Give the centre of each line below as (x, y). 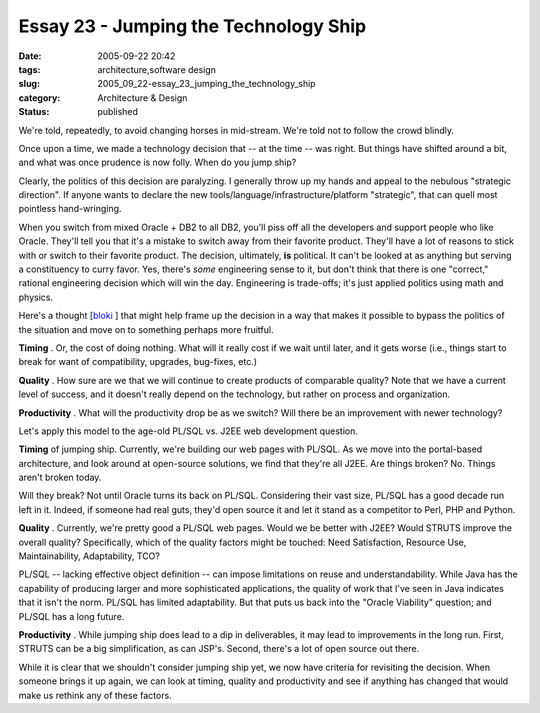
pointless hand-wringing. (70, 209)
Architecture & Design (142, 97)
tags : (29, 69)
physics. (36, 297)
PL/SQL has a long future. (71, 616)
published (118, 112)
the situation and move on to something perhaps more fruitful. (146, 329)
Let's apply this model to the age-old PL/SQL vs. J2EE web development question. (188, 431)
